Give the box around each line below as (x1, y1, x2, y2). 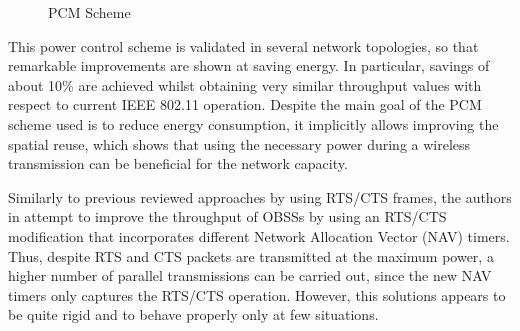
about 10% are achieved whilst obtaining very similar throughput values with (8, 74, 482, 95)
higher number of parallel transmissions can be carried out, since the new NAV (8, 265, 492, 286)
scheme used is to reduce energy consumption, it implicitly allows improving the (8, 113, 499, 134)
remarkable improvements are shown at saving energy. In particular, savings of (8, 55, 490, 76)
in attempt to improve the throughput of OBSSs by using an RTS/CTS (8, 206, 447, 227)
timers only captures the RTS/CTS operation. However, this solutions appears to (8, 284, 506, 305)
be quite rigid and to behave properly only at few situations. (8, 304, 379, 325)
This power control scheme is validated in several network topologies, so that (8, 35, 479, 56)
